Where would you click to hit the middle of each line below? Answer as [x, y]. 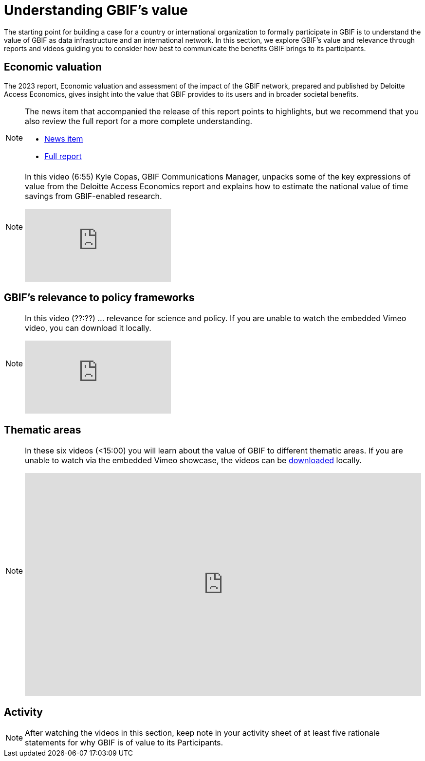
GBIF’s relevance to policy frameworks [99, 298]
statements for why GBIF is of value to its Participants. [124, 742]
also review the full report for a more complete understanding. [139, 121]
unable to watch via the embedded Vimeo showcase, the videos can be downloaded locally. [194, 461]
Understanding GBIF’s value [96, 10]
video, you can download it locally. [88, 328]
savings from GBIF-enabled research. [93, 196]
